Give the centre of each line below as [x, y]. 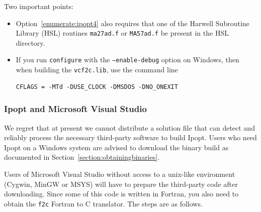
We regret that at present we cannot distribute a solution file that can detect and [129, 127]
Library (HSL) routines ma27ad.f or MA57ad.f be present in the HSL [122, 33]
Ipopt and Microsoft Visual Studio [75, 109]
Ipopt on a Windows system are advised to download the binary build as [116, 147]
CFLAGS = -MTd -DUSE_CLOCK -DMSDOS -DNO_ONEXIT [97, 87]
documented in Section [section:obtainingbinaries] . [82, 157]
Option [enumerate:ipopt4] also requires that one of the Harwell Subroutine [133, 23]
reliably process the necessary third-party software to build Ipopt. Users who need [130, 137]
